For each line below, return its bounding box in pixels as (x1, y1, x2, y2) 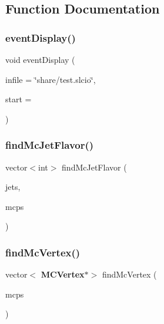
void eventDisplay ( (5, 54, 75, 65)
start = (5, 93, 32, 105)
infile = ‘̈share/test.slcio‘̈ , (5, 73, 96, 85)
